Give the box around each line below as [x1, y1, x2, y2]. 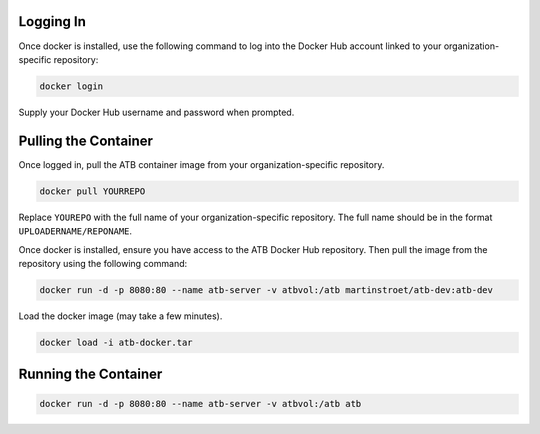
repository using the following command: [18, 257, 188, 269]
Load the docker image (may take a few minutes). [18, 310, 223, 322]
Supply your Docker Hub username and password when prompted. [18, 106, 295, 118]
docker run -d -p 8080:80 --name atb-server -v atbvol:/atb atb [39, 398, 362, 410]
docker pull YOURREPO [39, 185, 146, 197]
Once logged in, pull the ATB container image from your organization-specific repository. [18, 158, 385, 170]
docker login [39, 80, 104, 92]
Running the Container [18, 366, 163, 383]
